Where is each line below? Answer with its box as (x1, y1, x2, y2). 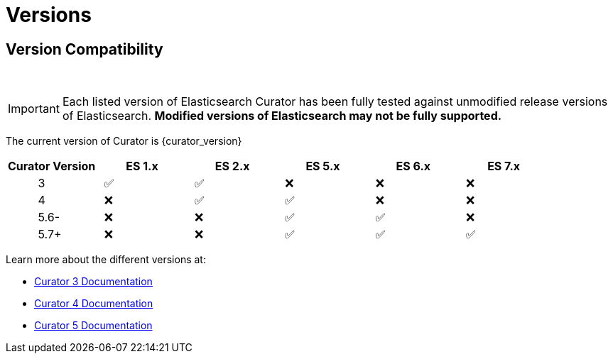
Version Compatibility (6, 40, 163, 58)
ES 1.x (126, 159, 158, 174)
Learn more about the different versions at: (6, 253, 206, 266)
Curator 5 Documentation (34, 319, 153, 332)
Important (8, 101, 60, 116)
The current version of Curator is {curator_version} (6, 135, 242, 148)
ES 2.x (215, 159, 250, 174)
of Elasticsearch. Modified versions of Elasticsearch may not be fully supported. (62, 109, 502, 123)
